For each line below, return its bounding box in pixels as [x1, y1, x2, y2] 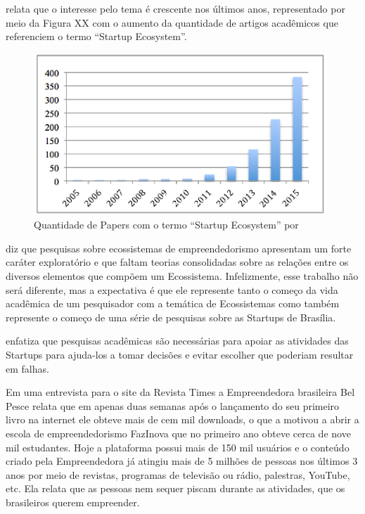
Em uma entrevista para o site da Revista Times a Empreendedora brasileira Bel [6, 385, 355, 399]
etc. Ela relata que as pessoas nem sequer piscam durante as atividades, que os [6, 481, 345, 496]
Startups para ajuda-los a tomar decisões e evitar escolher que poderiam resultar [6, 347, 354, 361]
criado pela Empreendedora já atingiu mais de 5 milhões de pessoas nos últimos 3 [6, 454, 358, 468]
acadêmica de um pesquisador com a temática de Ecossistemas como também [6, 296, 340, 311]
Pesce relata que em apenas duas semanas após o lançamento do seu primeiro [6, 398, 340, 413]
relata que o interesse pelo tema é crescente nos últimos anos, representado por [6, 1, 345, 15]
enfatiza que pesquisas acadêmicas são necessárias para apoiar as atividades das [6, 333, 349, 348]
